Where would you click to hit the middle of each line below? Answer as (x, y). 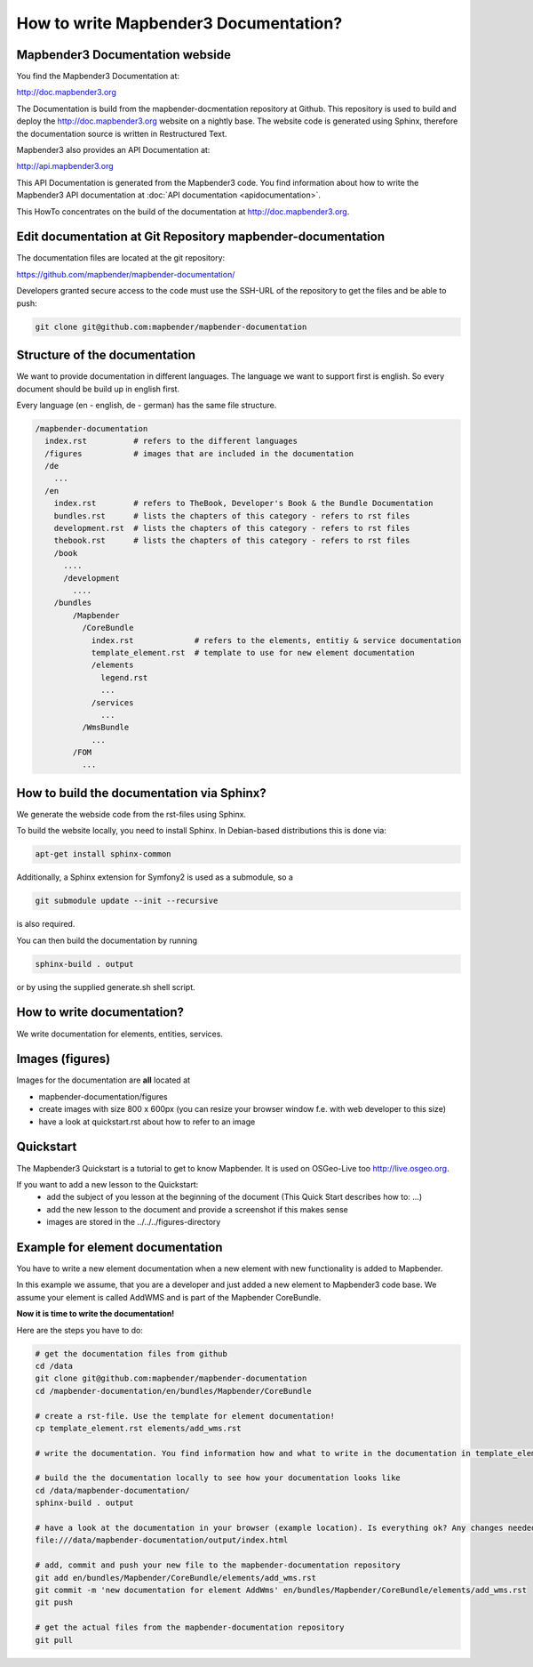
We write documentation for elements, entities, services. (120, 1034)
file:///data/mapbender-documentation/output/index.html (162, 1540)
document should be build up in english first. (98, 389)
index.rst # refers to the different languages (171, 441)
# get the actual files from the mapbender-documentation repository (190, 1627)
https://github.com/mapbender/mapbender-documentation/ (126, 274)
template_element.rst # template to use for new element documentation (253, 652)
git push (54, 1603)
